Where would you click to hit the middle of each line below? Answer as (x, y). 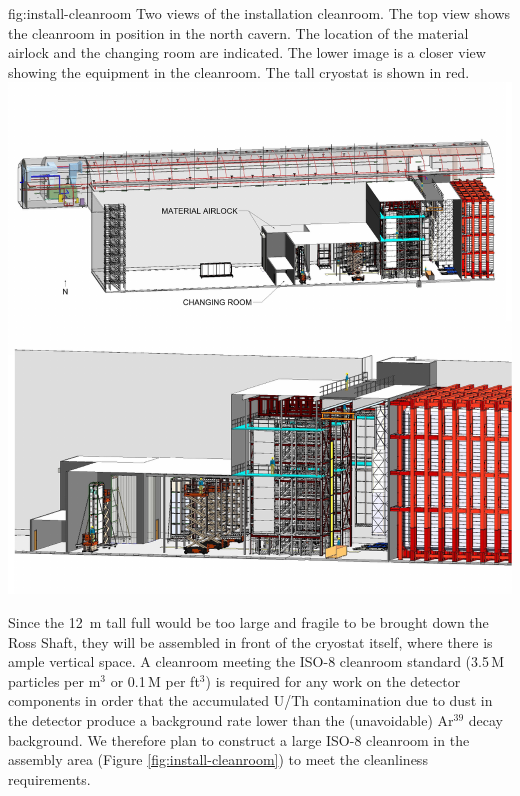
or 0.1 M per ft (155, 680)
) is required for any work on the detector (333, 680)
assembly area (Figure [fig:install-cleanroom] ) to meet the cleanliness (218, 759)
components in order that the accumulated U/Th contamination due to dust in (250, 700)
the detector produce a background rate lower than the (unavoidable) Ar (231, 719)
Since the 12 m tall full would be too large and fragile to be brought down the (248, 621)
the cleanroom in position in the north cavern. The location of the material (238, 32)
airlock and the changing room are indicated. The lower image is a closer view (247, 52)
